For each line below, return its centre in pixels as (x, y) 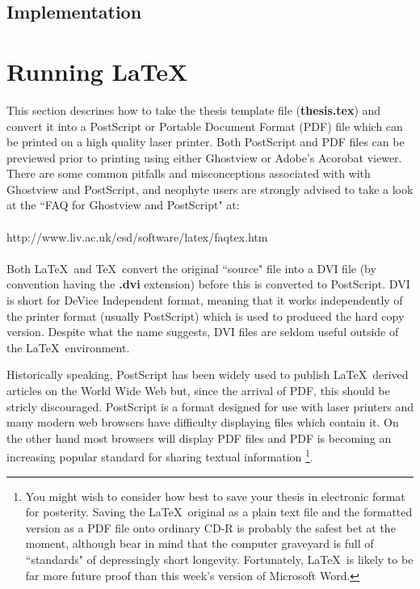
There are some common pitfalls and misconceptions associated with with (189, 173)
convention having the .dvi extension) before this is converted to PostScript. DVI (208, 284)
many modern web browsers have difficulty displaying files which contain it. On (203, 422)
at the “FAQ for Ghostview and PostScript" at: (123, 205)
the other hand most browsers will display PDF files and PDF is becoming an (199, 438)
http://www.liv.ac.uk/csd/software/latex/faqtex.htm (137, 236)
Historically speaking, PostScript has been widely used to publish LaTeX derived (208, 374)
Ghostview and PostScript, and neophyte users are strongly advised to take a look (210, 189)
